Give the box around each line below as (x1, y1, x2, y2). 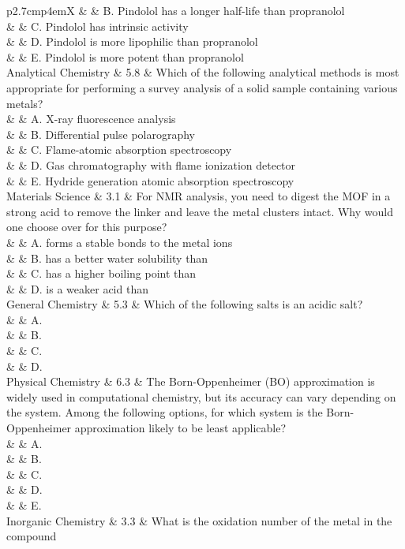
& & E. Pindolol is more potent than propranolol (6, 48, 244, 65)
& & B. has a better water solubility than (6, 249, 208, 266)
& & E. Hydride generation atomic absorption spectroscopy (6, 172, 294, 189)
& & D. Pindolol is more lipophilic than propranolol (6, 33, 258, 50)
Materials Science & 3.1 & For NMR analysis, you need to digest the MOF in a (6, 188, 391, 204)
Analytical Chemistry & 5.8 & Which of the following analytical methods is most (6, 64, 399, 80)
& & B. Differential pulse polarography (6, 125, 195, 142)
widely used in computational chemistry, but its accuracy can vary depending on (6, 388, 396, 405)
